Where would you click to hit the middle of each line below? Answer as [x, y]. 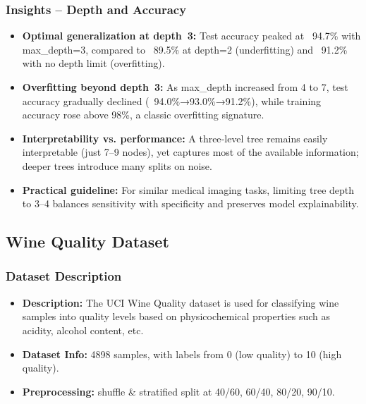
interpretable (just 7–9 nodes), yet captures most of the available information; [190, 152]
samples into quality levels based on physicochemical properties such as [176, 316]
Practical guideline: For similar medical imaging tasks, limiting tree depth [188, 189]
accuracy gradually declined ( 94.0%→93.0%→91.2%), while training [172, 100]
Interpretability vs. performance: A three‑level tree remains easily [175, 138]
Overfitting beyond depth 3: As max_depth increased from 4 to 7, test [185, 87]
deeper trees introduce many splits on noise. [117, 165]
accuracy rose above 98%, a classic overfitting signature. [143, 115]
